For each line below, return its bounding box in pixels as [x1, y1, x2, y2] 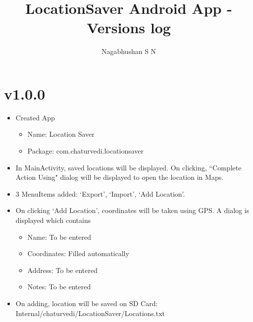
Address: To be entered [27, 265, 98, 275]
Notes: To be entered [27, 281, 91, 292]
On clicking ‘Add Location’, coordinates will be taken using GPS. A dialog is [15, 205, 250, 215]
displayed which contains [15, 215, 91, 225]
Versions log [87, 17, 171, 38]
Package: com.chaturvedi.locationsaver [27, 146, 144, 156]
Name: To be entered [27, 231, 91, 242]
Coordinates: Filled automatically [27, 248, 129, 259]
